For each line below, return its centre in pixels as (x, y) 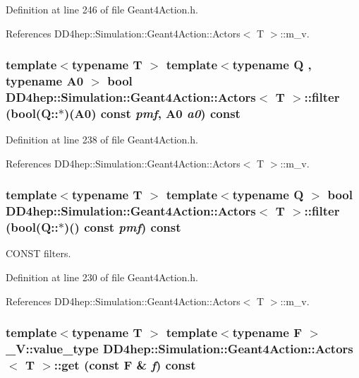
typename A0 (45, 81)
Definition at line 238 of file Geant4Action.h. (102, 140)
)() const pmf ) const (122, 227)
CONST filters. (38, 253)
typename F (267, 332)
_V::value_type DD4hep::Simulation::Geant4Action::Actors (179, 349)
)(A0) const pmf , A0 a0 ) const (152, 113)
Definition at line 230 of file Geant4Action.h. (102, 277)
